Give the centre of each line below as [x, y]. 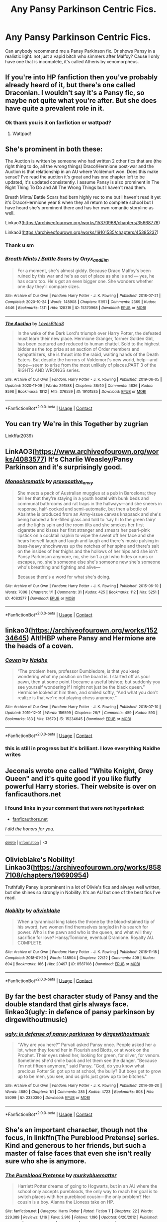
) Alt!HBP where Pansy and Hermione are [91, 638]
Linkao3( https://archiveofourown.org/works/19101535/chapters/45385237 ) [82, 232]
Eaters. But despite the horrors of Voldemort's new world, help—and [87, 359]
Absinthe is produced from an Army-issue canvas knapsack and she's [89, 514]
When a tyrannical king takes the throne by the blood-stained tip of [86, 921]
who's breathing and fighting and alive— [59, 567]
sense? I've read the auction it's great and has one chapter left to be [75, 177]
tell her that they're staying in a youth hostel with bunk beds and [83, 498]
